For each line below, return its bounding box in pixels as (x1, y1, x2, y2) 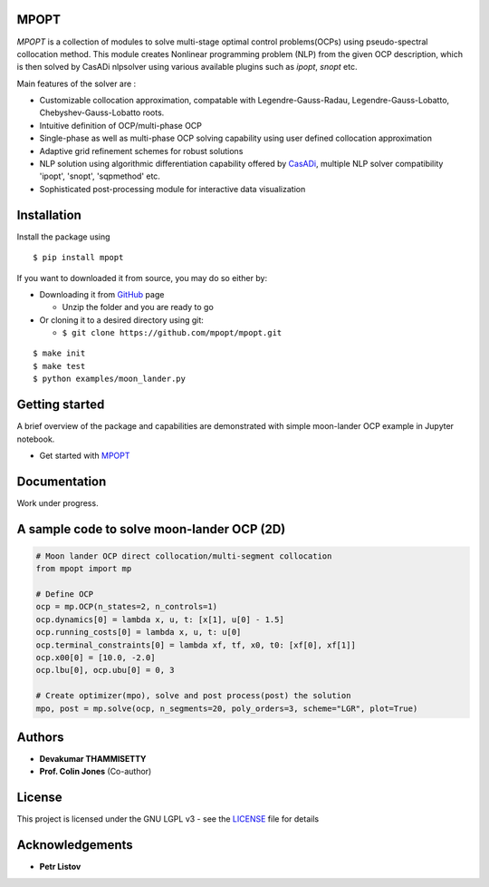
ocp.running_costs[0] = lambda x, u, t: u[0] (35, 627, 242, 638)
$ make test (33, 361, 86, 371)
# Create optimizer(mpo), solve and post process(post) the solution (35, 690, 351, 701)
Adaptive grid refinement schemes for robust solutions (39, 145, 244, 156)
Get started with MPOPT (39, 450, 130, 461)
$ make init (33, 348, 86, 358)
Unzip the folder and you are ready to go (62, 302, 215, 313)
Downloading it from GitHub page (39, 288, 165, 299)
